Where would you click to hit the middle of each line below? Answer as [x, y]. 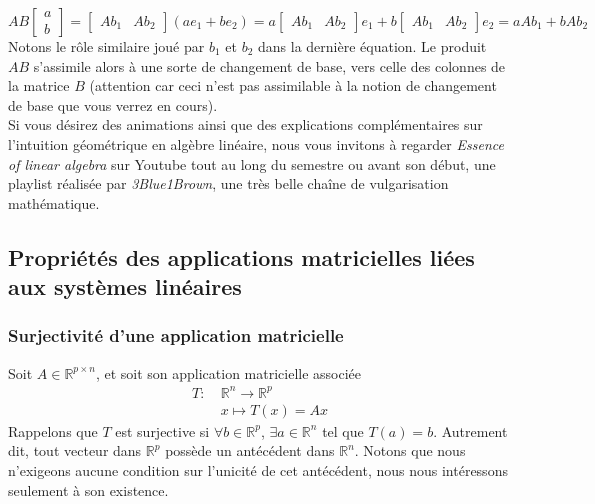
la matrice [39, 85]
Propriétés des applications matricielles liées [241, 256]
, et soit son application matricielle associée [228, 372]
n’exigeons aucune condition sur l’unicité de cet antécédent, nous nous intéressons [258, 470]
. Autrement [470, 430]
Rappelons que [53, 430]
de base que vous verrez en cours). [113, 104]
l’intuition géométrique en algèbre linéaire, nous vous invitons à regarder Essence [256, 143]
